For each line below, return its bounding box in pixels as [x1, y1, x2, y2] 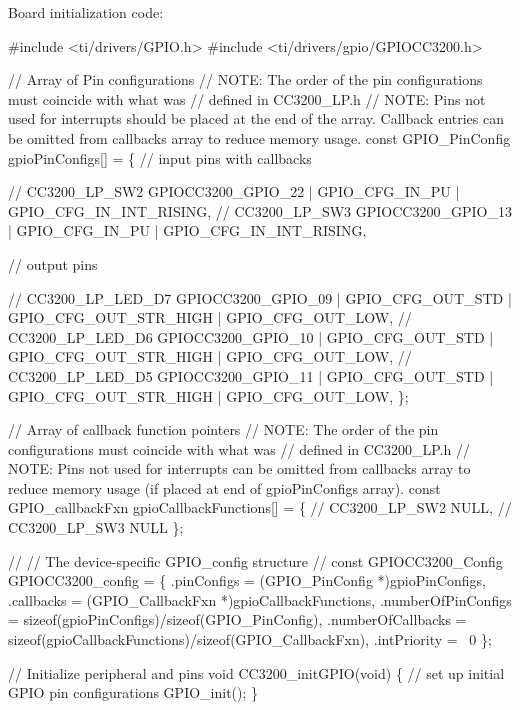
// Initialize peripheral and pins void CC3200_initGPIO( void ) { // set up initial [8, 662, 505, 683]
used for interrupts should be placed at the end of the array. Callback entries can [8, 108, 505, 129]
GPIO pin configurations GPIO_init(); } [8, 682, 259, 703]
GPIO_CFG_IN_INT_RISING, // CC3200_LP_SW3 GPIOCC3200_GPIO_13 [8, 200, 512, 221]
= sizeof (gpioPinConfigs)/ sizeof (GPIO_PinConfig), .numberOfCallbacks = [8, 609, 467, 630]
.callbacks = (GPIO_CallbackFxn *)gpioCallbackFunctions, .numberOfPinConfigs [8, 589, 512, 610]
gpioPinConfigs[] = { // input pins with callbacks [8, 147, 312, 168]
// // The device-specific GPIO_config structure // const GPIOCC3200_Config [8, 550, 503, 571]
